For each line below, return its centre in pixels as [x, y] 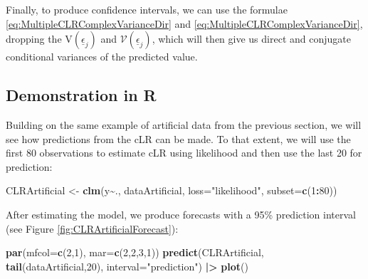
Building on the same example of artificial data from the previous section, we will [184, 124]
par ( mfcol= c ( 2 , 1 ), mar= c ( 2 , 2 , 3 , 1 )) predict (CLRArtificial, [135, 252]
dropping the [34, 39]
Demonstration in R [81, 95]
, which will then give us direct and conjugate [251, 39]
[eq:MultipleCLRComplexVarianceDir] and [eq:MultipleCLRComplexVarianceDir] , [184, 23]
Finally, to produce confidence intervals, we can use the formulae [147, 9]
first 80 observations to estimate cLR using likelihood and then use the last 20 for [184, 153]
